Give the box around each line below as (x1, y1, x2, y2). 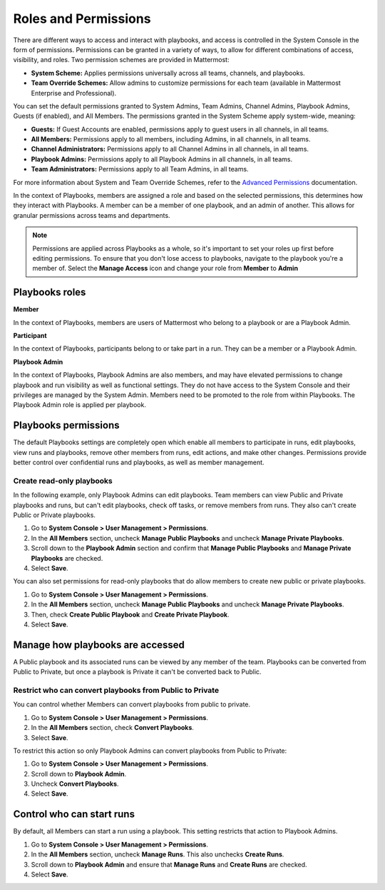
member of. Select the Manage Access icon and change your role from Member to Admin (32, 264, 299, 273)
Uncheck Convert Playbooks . (31, 779, 119, 789)
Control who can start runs (13, 808, 135, 821)
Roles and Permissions (13, 11, 151, 26)
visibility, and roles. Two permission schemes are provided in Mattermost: (13, 56, 230, 64)
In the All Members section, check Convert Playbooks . (31, 724, 194, 732)
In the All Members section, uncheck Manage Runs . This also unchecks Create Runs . (31, 850, 284, 859)
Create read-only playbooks (13, 476, 113, 486)
